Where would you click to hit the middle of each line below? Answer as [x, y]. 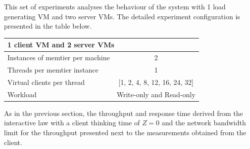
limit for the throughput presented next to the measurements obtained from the [125, 132]
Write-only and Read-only [156, 94]
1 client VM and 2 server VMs [61, 45]
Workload [22, 94]
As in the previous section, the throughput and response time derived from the [124, 113]
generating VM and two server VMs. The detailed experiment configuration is [122, 16]
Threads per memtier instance [53, 69]
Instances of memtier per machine [59, 57]
